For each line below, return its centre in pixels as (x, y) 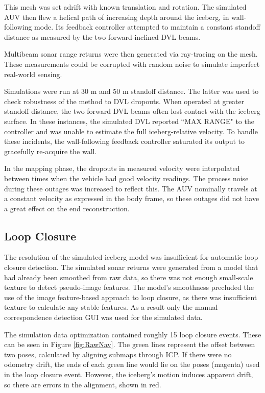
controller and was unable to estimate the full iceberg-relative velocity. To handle (131, 131)
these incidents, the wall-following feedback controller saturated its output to (124, 141)
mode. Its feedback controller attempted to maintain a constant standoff (147, 27)
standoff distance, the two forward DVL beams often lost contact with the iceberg (132, 111)
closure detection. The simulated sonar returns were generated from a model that (131, 267)
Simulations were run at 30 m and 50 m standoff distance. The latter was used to (131, 91)
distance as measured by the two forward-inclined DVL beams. (102, 36)
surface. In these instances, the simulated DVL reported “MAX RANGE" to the (129, 121)
